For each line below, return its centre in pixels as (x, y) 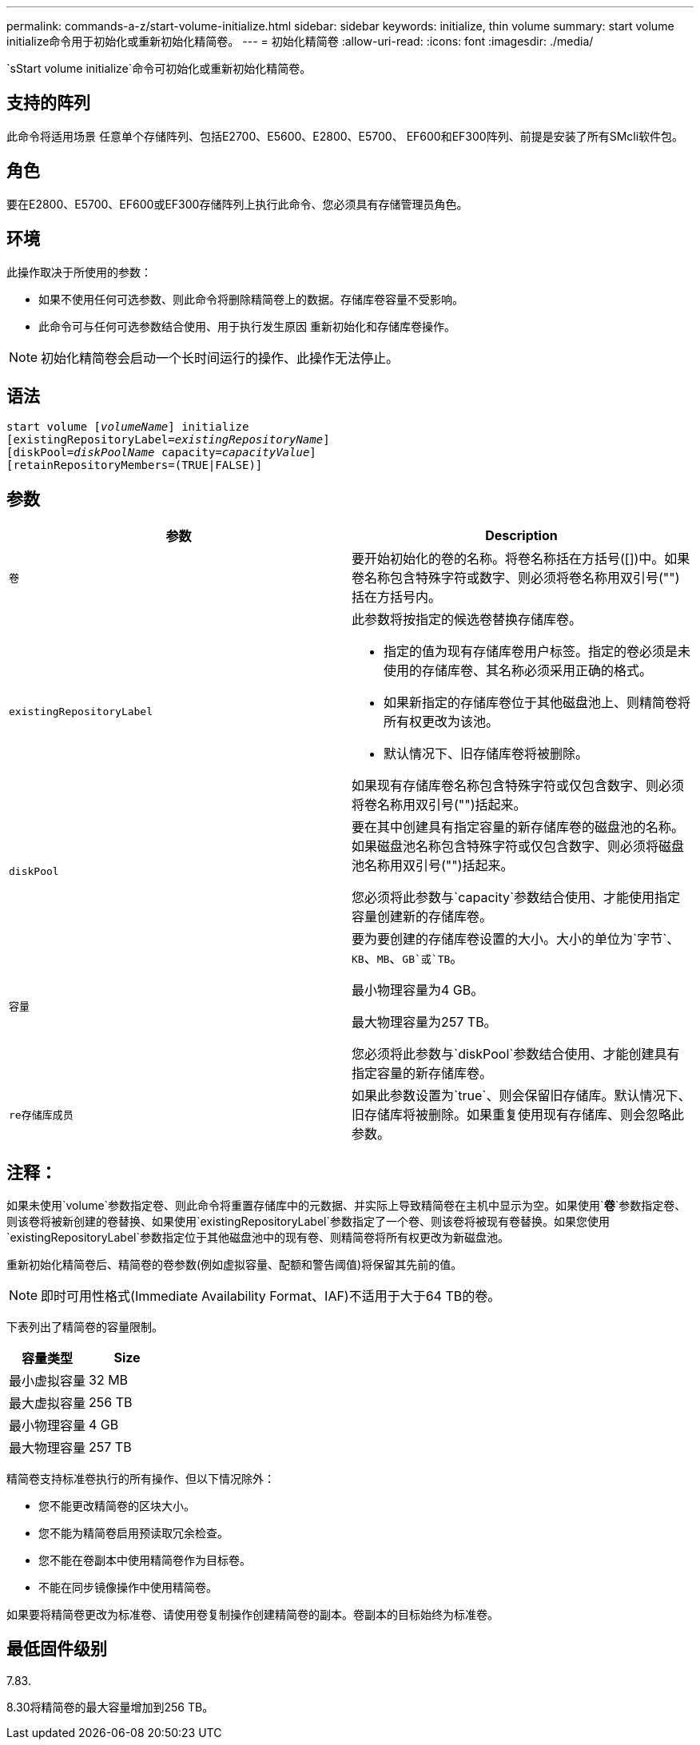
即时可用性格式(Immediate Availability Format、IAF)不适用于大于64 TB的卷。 (271, 1296)
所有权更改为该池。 (441, 722)
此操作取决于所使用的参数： (79, 272)
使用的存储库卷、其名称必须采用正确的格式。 (518, 671)
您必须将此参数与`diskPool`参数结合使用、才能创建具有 (516, 1054)
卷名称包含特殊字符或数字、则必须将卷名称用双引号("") (516, 578)
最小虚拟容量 (48, 1381)
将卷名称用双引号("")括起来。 (439, 805)
